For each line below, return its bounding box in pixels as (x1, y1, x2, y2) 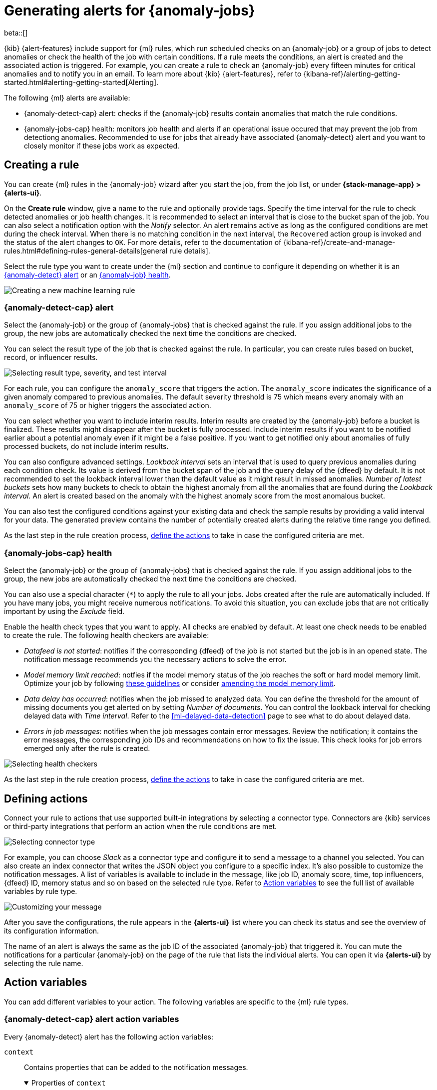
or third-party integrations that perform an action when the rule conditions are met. (4, 821, 277, 830)
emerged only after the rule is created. (24, 744, 150, 753)
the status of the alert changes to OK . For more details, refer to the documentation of (4, 237, 282, 246)
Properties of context (31, 1078, 106, 1087)
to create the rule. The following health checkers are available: (4, 631, 209, 640)
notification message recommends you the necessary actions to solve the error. (24, 655, 287, 664)
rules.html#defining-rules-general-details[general (4, 246, 168, 255)
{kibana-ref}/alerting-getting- (303, 69, 401, 78)
